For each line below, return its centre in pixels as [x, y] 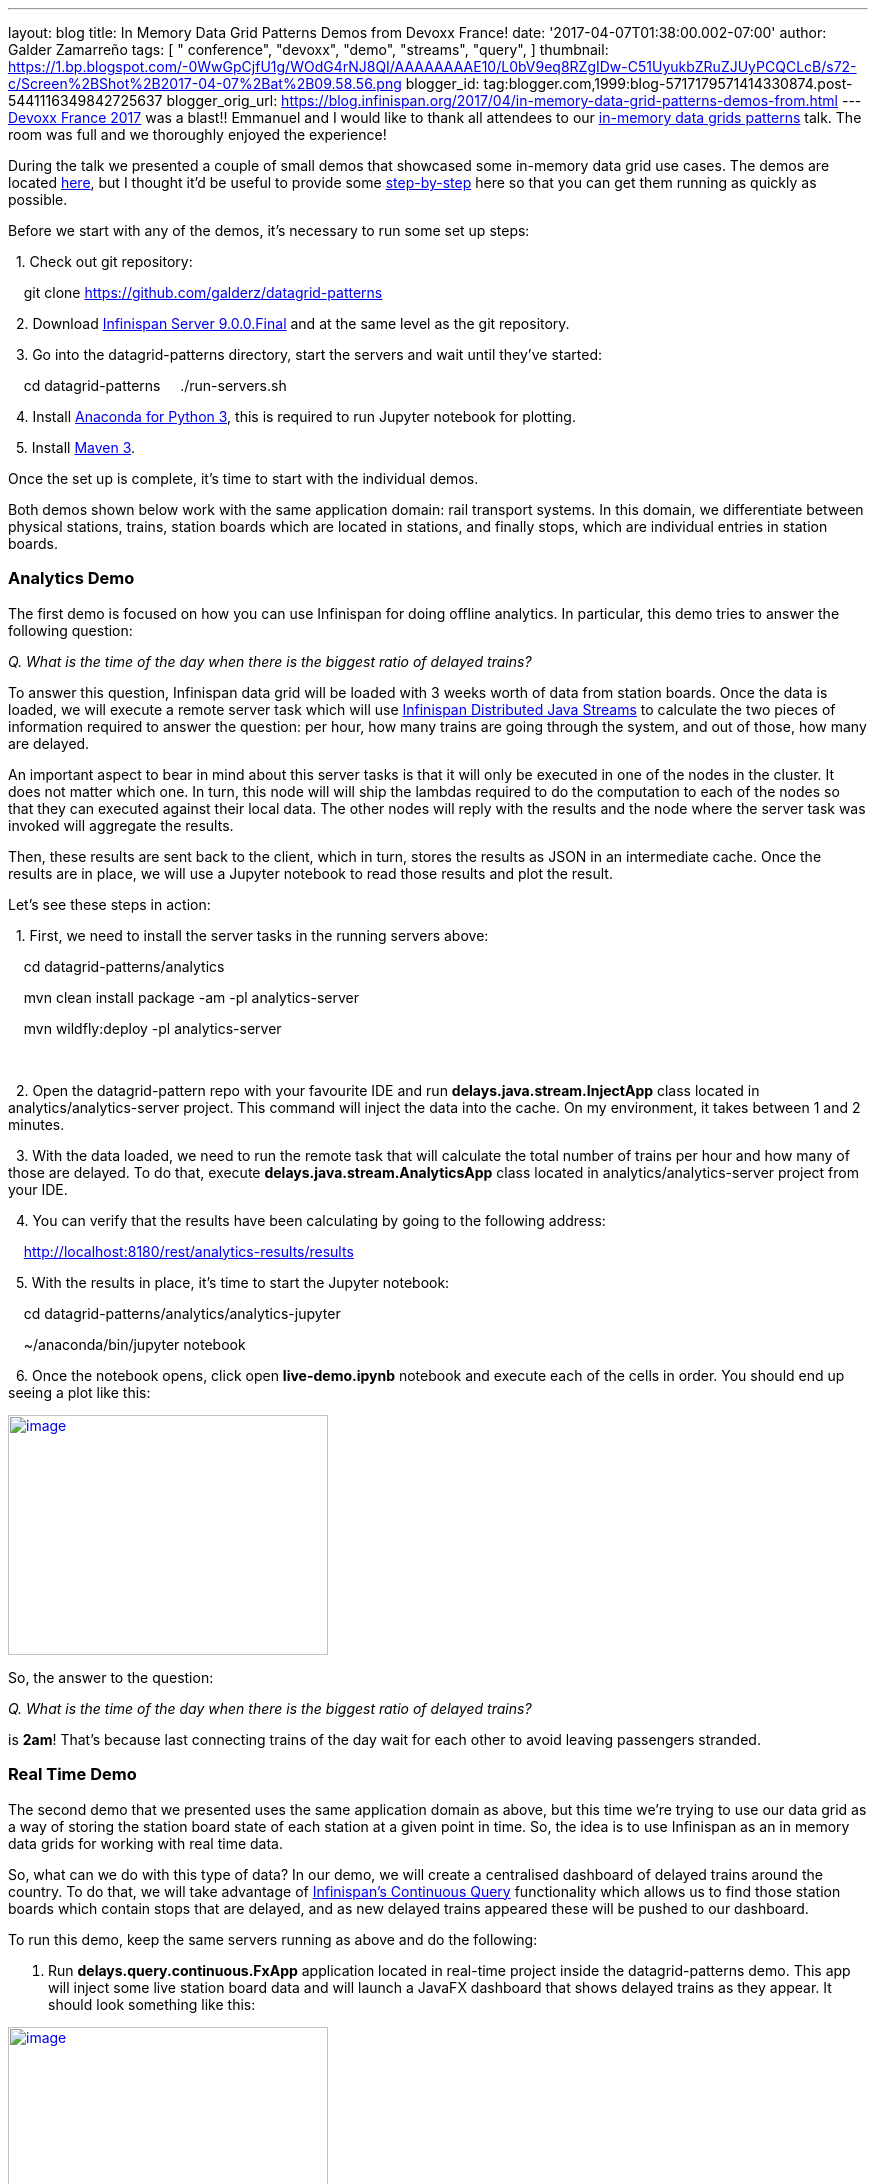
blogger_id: [442, 83]
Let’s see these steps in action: [109, 904]
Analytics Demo [71, 578]
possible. [38, 199]
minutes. [36, 1124]
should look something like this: [152, 2004]
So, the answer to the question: [111, 1677]
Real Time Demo [72, 1774]
